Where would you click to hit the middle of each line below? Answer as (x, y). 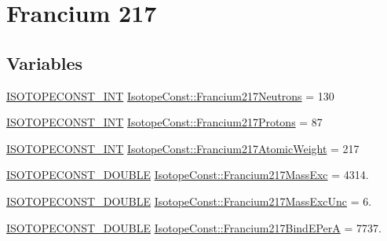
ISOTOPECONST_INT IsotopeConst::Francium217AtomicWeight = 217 (183, 148)
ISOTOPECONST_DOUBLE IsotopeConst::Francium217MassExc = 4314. (188, 175)
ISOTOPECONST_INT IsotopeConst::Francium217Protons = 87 (164, 122)
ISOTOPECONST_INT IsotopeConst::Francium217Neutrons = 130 (170, 95)
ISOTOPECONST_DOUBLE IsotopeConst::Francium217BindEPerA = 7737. (194, 227)
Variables (45, 62)
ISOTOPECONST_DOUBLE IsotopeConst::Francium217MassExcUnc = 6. (189, 201)
